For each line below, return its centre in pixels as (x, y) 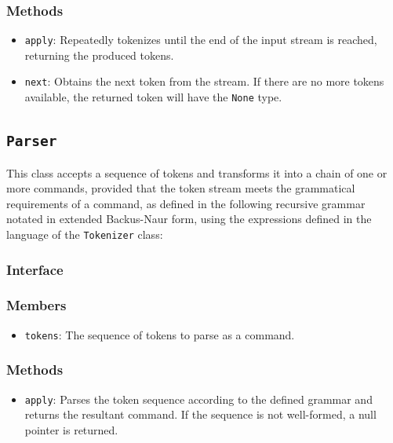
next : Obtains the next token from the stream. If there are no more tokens (204, 81)
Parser (32, 141)
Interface (35, 269)
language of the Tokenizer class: (85, 234)
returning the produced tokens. (99, 55)
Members (36, 305)
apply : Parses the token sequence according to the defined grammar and (198, 399)
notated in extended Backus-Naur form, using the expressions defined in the (189, 219)
